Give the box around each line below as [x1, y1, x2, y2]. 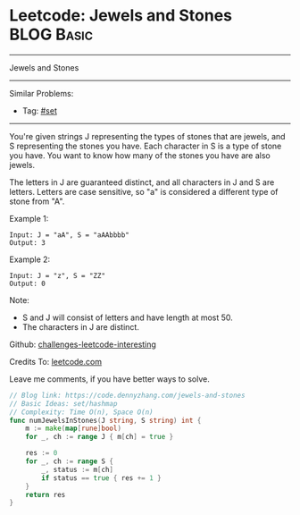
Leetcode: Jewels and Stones [9, 5, 233, 26]
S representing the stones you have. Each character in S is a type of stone [9, 140, 282, 151]
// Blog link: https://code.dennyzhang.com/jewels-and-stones [9, 391, 246, 400]
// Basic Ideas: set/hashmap [9, 399, 118, 408]
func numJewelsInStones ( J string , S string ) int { [9, 416, 202, 425]
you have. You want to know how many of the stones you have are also [9, 149, 271, 161]
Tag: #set [21, 105, 58, 116]
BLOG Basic [9, 24, 94, 45]
